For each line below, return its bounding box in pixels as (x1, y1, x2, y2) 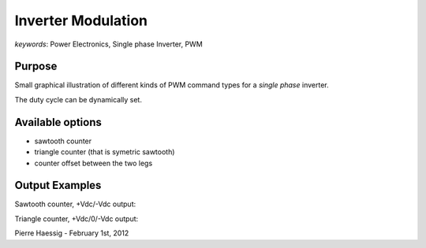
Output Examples (14, 179, 102, 192)
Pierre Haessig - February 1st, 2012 (14, 228, 129, 238)
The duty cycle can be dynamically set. (14, 94, 142, 104)
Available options (14, 115, 103, 129)
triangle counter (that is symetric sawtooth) (34, 147, 175, 157)
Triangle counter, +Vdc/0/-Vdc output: (14, 213, 139, 224)
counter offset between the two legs (34, 158, 153, 168)
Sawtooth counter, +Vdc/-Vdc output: (14, 199, 136, 209)
